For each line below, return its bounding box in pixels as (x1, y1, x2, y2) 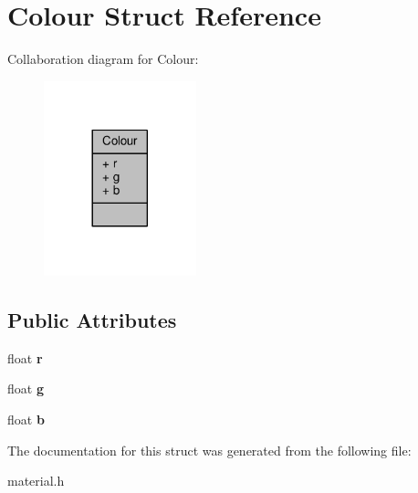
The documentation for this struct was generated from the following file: (7, 440, 412, 459)
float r (7, 348, 43, 367)
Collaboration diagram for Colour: (7, 49, 199, 68)
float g (7, 379, 44, 398)
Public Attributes (7, 305, 177, 333)
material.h (7, 471, 65, 490)
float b (7, 409, 45, 428)
